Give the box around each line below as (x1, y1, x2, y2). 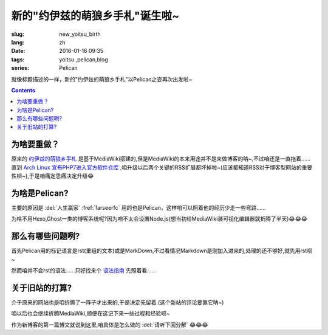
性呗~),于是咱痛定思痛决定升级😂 (11, 172, 94, 179)
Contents (11, 86, 36, 94)
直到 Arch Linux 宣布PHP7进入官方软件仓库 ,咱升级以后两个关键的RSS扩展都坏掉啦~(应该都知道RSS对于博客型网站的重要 (11, 164, 313, 171)
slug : (11, 30, 24, 38)
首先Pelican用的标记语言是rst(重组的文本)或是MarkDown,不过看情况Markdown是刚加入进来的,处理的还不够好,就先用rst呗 (11, 247, 313, 255)
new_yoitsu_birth (59, 30, 101, 38)
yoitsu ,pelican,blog (59, 55, 109, 63)
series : (11, 64, 30, 72)
